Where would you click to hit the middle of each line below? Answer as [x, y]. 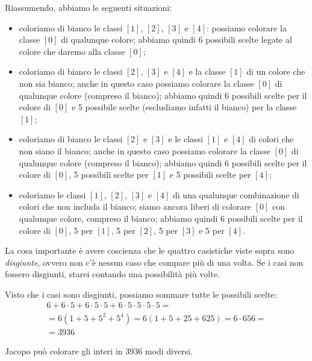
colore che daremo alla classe [72, 51]
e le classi [186, 139]
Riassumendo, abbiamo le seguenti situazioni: [89, 7]
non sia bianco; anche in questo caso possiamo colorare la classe [136, 83]
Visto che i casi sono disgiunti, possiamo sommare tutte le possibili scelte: [141, 294]
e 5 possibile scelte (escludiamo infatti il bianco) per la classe [184, 107]
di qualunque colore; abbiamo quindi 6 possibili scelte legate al [176, 39]
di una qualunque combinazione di [236, 194]
